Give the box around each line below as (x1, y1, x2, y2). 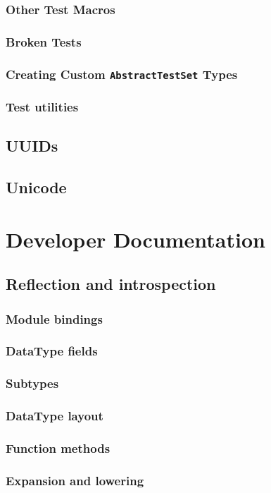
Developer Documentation (6, 224, 265, 253)
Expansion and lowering (6, 471, 144, 489)
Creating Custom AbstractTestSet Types (6, 65, 238, 83)
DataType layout (6, 407, 103, 425)
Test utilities (6, 98, 79, 116)
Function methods (6, 439, 111, 456)
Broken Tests (6, 32, 82, 50)
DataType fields (6, 342, 98, 360)
